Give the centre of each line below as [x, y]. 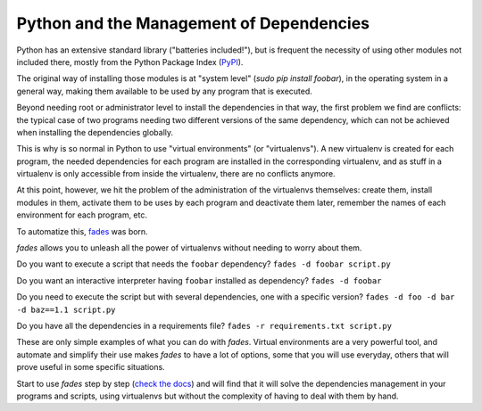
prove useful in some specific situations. [91, 367]
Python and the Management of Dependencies [193, 23]
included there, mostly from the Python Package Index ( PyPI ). [130, 62]
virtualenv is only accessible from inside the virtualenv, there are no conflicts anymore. [176, 174]
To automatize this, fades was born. [82, 231]
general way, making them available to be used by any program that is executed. [164, 91]
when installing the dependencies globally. [95, 132]
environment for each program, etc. [82, 215]
